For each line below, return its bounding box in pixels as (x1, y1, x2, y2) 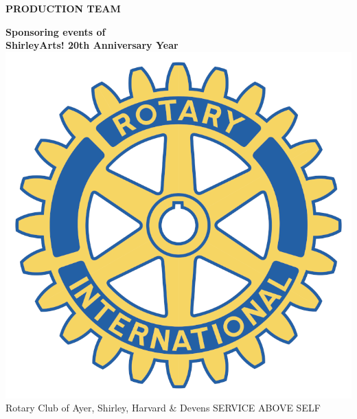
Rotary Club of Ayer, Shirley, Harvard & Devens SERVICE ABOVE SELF (5, 400, 321, 415)
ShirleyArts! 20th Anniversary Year (5, 38, 178, 52)
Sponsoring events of (5, 24, 106, 38)
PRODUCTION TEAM (5, 1, 121, 15)
